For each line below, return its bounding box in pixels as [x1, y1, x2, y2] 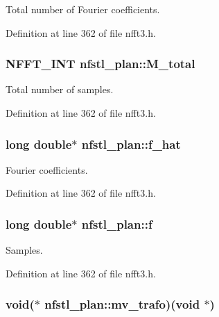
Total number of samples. [6, 82, 114, 97]
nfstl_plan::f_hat [81, 135, 181, 152]
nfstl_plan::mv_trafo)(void [44, 295, 200, 313]
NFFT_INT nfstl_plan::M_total [6, 55, 195, 72]
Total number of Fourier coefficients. [6, 2, 160, 16]
